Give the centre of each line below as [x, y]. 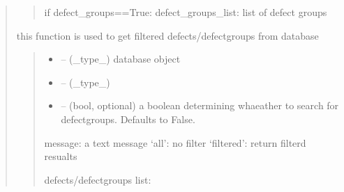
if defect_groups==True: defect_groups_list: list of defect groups [186, 12]
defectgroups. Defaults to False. [128, 119]
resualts [61, 156]
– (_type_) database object [121, 59]
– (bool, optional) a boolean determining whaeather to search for [200, 105]
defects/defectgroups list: [98, 179]
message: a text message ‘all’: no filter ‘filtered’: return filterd [175, 142]
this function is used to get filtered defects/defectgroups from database [167, 35]
